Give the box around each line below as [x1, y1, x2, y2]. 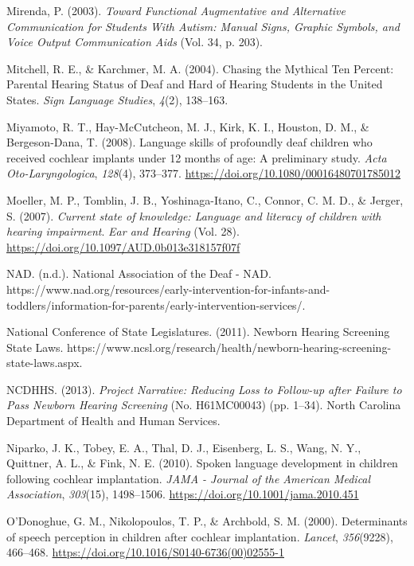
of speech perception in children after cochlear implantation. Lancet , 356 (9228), [6, 528, 393, 545]
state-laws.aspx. [6, 354, 83, 371]
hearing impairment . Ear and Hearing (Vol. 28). [6, 223, 240, 240]
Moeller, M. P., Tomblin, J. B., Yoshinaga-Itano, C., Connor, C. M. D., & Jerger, [6, 191, 404, 208]
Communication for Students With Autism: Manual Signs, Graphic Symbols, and [6, 18, 400, 34]
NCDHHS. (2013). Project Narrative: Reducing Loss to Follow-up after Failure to [6, 381, 402, 397]
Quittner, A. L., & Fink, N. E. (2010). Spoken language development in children [6, 455, 398, 471]
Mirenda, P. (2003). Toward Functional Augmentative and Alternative [6, 2, 346, 18]
